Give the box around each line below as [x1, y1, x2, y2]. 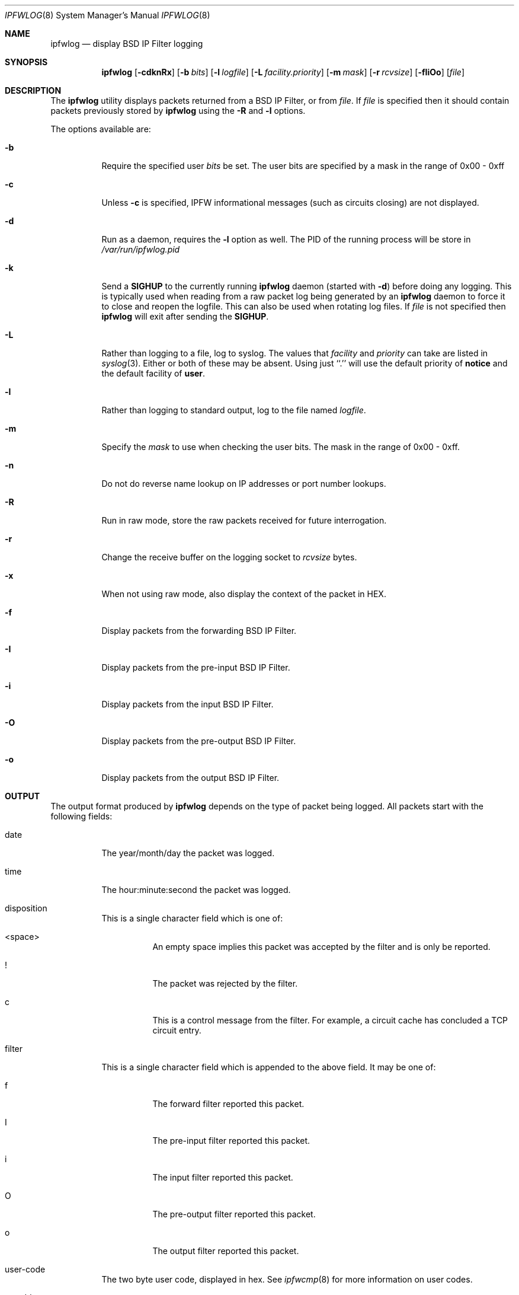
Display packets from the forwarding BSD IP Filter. [101, 626, 297, 636]
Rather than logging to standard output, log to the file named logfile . [101, 405, 366, 415]
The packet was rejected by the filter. [152, 978, 298, 988]
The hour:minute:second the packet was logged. [101, 885, 291, 895]
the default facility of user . [101, 368, 206, 378]
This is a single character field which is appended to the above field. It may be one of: [101, 1062, 436, 1072]
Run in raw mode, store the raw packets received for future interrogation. [101, 515, 387, 525]
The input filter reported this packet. [152, 1172, 293, 1182]
